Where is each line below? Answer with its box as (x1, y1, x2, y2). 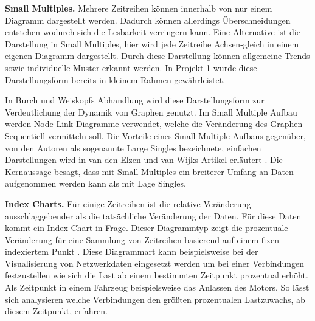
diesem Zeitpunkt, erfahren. (5, 305, 108, 317)
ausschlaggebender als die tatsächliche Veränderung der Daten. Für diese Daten (5, 209, 302, 222)
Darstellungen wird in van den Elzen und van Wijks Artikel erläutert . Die (5, 153, 283, 166)
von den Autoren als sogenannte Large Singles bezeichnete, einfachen (5, 141, 261, 154)
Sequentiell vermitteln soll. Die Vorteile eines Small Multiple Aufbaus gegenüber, (5, 129, 306, 142)
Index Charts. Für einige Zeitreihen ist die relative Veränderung (5, 197, 251, 210)
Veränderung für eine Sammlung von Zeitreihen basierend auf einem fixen (5, 233, 280, 246)
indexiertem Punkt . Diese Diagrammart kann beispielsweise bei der (5, 245, 258, 258)
